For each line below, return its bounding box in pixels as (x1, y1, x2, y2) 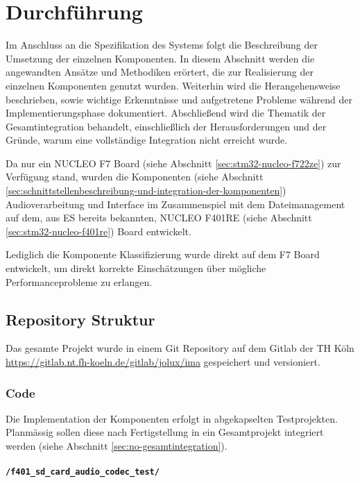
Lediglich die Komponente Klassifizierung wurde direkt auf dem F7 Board (6, 247, 320, 262)
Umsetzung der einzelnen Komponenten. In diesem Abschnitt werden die (6, 51, 315, 65)
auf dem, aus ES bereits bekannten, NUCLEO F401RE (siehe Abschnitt (6, 210, 312, 225)
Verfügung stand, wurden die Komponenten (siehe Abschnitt (6, 169, 264, 184)
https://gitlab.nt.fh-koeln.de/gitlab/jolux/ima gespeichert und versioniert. (6, 355, 320, 369)
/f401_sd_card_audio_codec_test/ (6, 467, 160, 477)
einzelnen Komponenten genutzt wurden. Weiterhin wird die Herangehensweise (6, 78, 341, 92)
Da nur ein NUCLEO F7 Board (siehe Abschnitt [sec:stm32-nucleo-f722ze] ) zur (6, 155, 341, 170)
